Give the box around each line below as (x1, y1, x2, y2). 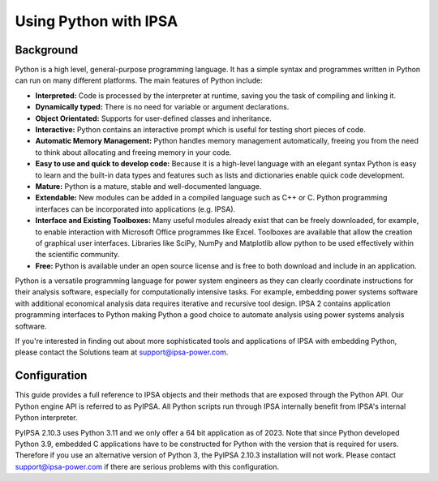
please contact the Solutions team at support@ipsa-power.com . (15, 347, 229, 357)
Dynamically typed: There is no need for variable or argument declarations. (35, 102, 290, 112)
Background (15, 43, 79, 57)
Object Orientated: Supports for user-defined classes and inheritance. (35, 114, 272, 123)
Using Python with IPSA (15, 12, 178, 30)
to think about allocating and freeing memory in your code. (35, 147, 232, 157)
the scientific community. (35, 250, 120, 260)
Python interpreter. (15, 413, 79, 423)
